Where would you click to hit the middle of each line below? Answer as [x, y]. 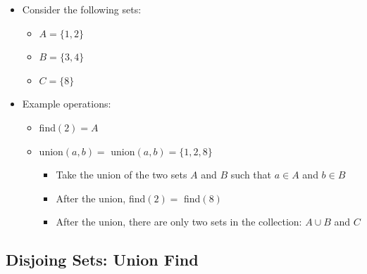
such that [251, 175]
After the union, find [101, 198]
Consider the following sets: [82, 9]
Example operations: [67, 104]
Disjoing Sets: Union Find [102, 260]
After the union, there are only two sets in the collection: [179, 222]
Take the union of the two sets [122, 175]
